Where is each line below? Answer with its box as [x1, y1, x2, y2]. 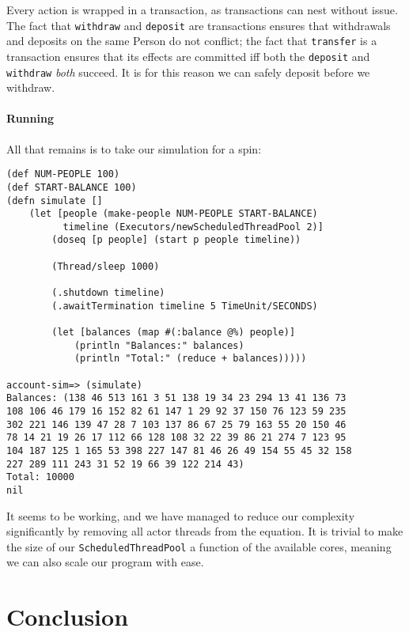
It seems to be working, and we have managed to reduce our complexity [6, 507, 355, 524]
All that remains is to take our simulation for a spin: [6, 140, 262, 157]
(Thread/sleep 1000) [51, 260, 160, 272]
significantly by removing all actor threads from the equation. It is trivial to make [6, 523, 403, 539]
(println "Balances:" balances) [74, 339, 244, 351]
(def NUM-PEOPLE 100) [6, 168, 120, 180]
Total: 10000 [6, 471, 74, 483]
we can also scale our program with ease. [6, 554, 204, 570]
